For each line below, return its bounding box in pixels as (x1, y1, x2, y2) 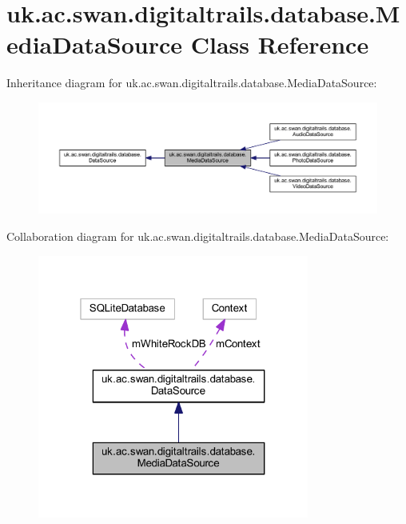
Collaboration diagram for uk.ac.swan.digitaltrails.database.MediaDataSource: (6, 228, 389, 245)
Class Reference (190, 28, 369, 61)
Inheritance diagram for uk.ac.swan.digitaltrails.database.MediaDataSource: (6, 74, 377, 91)
